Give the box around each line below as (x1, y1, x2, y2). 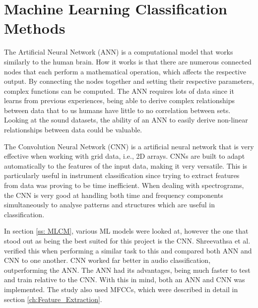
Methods (4, 18, 65, 38)
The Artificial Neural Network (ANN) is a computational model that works (4, 47, 233, 57)
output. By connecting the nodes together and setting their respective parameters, (4, 76, 254, 86)
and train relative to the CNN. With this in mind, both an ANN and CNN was (4, 274, 245, 285)
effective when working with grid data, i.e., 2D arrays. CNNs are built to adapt (4, 151, 245, 161)
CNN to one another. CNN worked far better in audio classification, (4, 255, 211, 265)
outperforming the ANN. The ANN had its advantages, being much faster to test (4, 264, 251, 275)
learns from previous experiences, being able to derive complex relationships (4, 95, 235, 106)
